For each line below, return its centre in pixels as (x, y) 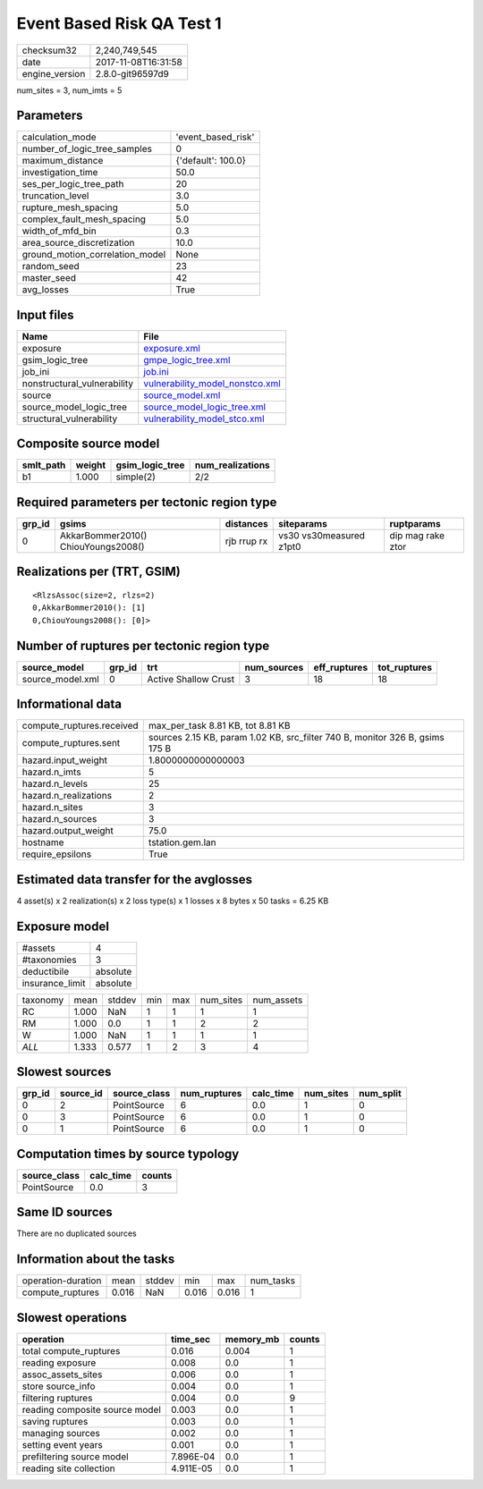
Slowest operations (72, 1318)
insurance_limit (54, 983)
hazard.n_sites (53, 808)
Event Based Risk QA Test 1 (119, 23)
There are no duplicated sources (77, 1233)
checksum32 (50, 50)
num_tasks (272, 1281)
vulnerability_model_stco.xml (204, 419)
